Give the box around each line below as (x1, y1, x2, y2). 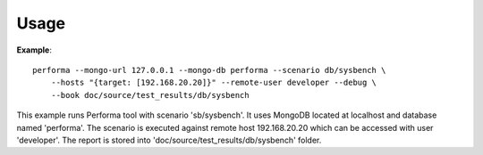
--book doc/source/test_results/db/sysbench (50, 90, 250, 100)
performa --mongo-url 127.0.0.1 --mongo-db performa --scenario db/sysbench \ (32, 65, 386, 75)
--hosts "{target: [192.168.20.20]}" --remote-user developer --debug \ (50, 77, 377, 88)
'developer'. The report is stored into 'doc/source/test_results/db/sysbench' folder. (16, 135, 322, 145)
